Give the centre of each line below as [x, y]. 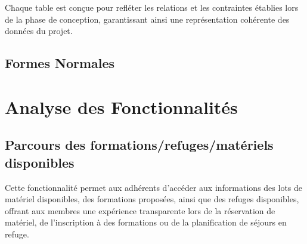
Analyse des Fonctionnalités [121, 106]
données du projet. [39, 31]
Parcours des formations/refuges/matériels [139, 145]
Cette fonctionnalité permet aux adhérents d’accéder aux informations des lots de [154, 187]
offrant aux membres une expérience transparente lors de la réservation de [140, 210]
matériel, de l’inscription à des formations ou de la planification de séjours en [146, 222]
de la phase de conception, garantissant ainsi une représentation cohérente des [147, 19]
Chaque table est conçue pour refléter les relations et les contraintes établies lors [152, 7]
